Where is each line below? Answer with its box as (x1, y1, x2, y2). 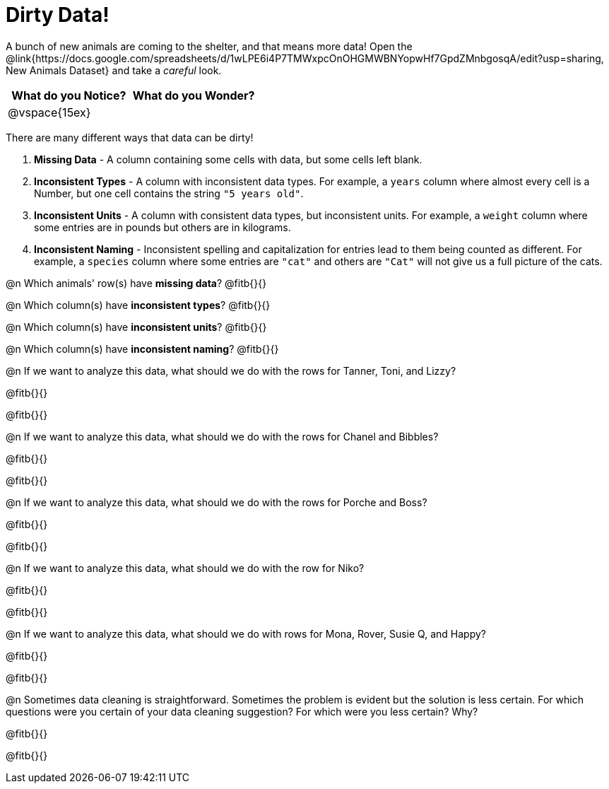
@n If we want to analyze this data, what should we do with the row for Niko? (6, 561, 365, 574)
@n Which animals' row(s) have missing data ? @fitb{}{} (6, 276, 267, 289)
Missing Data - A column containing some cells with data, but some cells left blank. (34, 153, 422, 165)
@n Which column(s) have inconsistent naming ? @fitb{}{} (6, 342, 279, 355)
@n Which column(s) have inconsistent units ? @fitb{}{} (6, 320, 267, 333)
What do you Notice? (11, 88, 126, 103)
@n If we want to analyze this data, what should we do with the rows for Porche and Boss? (6, 496, 427, 508)
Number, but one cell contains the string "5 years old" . (34, 187, 304, 199)
